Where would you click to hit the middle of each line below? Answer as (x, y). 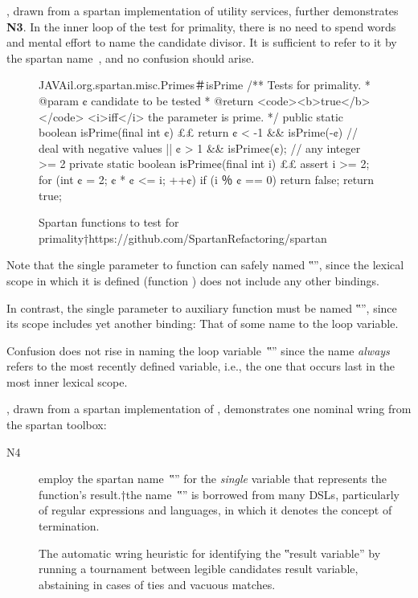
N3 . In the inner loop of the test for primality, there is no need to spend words (201, 26)
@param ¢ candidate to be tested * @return (146, 100)
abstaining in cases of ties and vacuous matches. (157, 584)
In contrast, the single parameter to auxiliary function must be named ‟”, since (202, 307)
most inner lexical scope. (67, 381)
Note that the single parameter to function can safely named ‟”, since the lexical (205, 265)
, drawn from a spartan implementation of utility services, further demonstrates (203, 10)
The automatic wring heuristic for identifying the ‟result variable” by (210, 553)
